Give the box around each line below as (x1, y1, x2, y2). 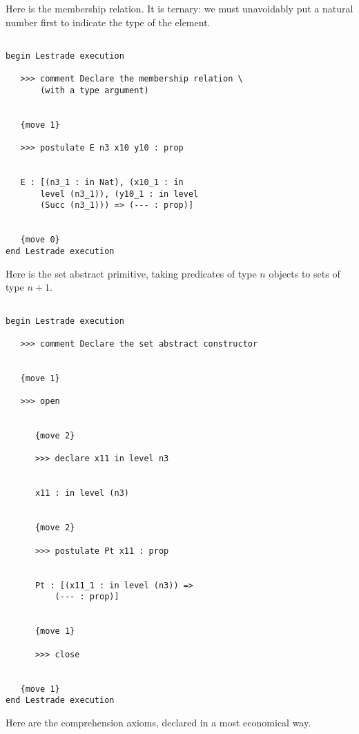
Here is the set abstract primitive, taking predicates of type (6, 266, 257, 280)
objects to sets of (269, 266, 340, 280)
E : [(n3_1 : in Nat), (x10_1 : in (20, 177, 184, 188)
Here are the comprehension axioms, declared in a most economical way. (6, 715, 311, 729)
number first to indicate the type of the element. (6, 15, 211, 29)
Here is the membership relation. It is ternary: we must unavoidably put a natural (6, 1, 353, 15)
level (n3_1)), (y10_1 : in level (40, 189, 199, 199)
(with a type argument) (40, 85, 149, 95)
